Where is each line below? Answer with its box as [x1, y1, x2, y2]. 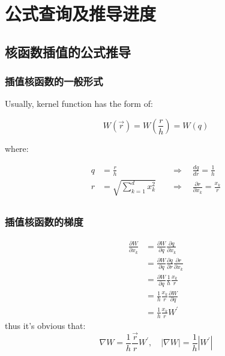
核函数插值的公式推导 [5, 42, 131, 61]
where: [5, 142, 29, 154]
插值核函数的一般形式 [5, 74, 103, 89]
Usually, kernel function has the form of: [5, 97, 153, 110]
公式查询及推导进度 [5, 1, 157, 26]
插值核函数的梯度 [5, 214, 83, 229]
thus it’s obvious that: [5, 319, 86, 331]
